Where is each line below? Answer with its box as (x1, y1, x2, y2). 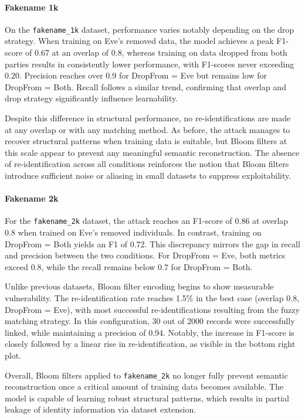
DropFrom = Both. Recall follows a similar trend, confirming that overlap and (5, 80, 286, 93)
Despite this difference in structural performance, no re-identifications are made (5, 112, 291, 124)
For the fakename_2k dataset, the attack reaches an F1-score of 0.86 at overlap (5, 214, 289, 227)
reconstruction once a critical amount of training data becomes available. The (5, 380, 284, 393)
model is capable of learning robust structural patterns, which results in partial (5, 391, 289, 404)
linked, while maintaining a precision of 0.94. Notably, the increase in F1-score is (5, 326, 294, 338)
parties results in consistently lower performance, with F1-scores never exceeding (5, 57, 294, 70)
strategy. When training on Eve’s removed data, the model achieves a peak (5, 35, 274, 47)
